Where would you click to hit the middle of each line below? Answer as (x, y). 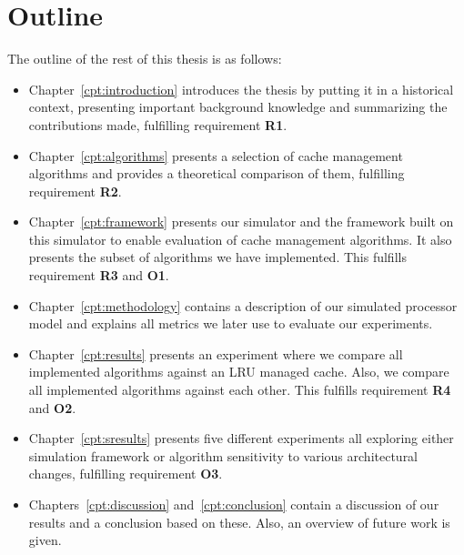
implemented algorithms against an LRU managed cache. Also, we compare (239, 372)
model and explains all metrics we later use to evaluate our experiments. (231, 323)
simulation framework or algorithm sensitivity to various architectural (223, 455)
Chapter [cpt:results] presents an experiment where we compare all (216, 353)
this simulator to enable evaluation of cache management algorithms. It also (240, 239)
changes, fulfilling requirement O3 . (126, 474)
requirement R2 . (75, 191)
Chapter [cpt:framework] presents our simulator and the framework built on (241, 222)
